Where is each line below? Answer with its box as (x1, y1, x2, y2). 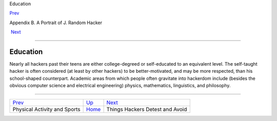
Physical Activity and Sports (12, 106, 81, 113)
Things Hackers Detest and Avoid (106, 106, 187, 113)
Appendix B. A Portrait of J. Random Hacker (9, 19, 103, 26)
